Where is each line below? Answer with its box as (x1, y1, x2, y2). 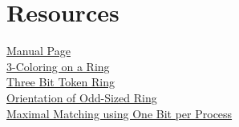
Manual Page (6, 42, 71, 59)
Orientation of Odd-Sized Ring (6, 89, 157, 105)
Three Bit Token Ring (6, 73, 115, 90)
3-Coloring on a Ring (6, 58, 110, 74)
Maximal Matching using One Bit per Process (6, 105, 233, 121)
